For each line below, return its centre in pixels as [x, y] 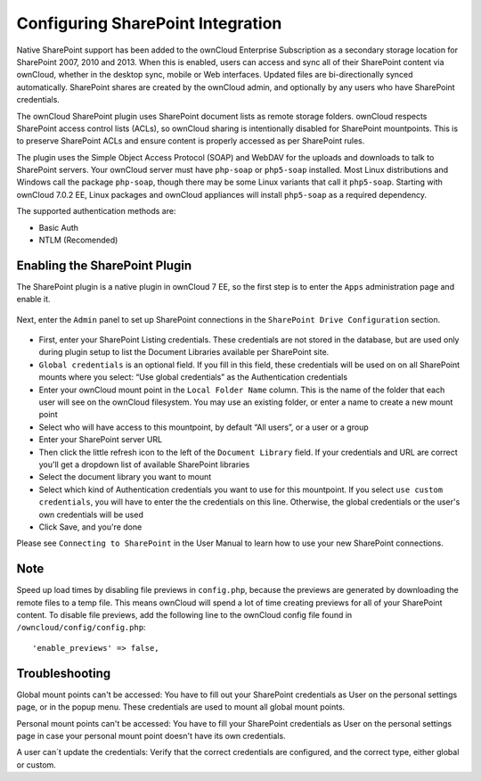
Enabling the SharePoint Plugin [104, 265]
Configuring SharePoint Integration [149, 23]
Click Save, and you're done [90, 527]
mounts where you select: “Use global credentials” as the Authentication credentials [193, 377]
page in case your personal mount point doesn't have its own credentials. [151, 736]
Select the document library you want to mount [125, 477]
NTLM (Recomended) [78, 240]
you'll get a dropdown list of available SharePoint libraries [144, 464]
